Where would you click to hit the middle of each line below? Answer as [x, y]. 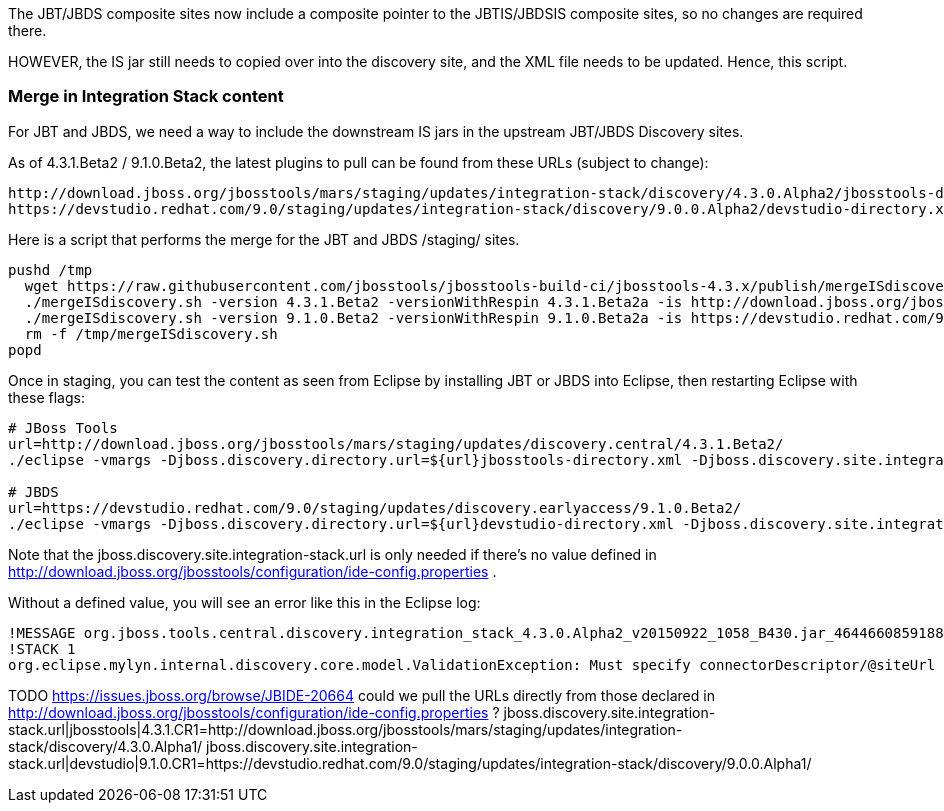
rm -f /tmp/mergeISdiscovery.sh [151, 333]
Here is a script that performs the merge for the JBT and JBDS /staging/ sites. [264, 239]
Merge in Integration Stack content [146, 96]
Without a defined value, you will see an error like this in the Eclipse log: [244, 602]
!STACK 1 [42, 648]
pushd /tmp [50, 269]
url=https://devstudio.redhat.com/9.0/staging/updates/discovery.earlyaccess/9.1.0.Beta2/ [375, 507]
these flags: [46, 397]
